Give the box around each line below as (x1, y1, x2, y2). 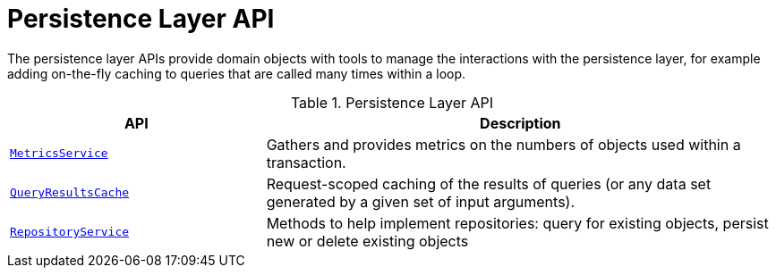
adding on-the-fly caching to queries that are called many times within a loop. (7, 65, 466, 81)
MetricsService (10, 146, 108, 161)
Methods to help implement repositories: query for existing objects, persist (266, 213, 769, 232)
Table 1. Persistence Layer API (290, 93, 494, 112)
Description (480, 113, 561, 132)
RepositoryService (10, 225, 130, 239)
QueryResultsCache (10, 186, 130, 200)
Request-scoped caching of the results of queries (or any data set (266, 174, 712, 193)
